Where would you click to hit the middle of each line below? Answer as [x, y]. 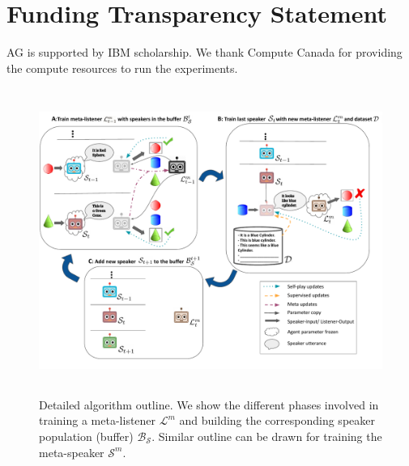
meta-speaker [72, 452]
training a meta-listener [98, 420]
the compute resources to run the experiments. [122, 68]
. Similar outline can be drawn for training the [267, 436]
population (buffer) [86, 436]
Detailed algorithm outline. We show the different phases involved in [209, 404]
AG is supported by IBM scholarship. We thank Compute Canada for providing [204, 52]
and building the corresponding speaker [277, 420]
